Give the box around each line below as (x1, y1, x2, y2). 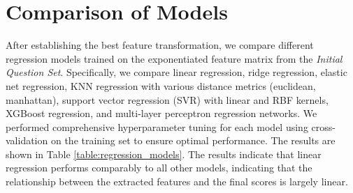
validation (6, 133, 48, 148)
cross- (311, 119, 336, 134)
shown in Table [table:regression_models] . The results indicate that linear (6, 146, 322, 161)
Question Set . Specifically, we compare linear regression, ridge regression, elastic (6, 65, 347, 79)
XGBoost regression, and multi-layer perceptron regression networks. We (6, 106, 317, 121)
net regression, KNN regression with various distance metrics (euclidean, (6, 78, 316, 93)
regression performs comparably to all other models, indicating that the (6, 160, 312, 175)
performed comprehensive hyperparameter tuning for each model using (6, 119, 308, 134)
